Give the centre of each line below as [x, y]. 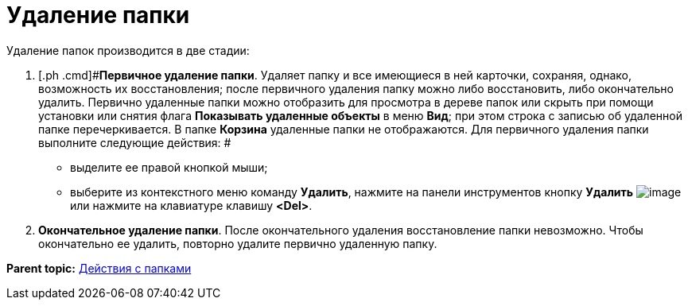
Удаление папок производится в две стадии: [128, 50]
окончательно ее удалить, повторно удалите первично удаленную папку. [238, 243]
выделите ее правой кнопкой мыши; [169, 167]
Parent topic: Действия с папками [99, 268]
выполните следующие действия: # [135, 142]
